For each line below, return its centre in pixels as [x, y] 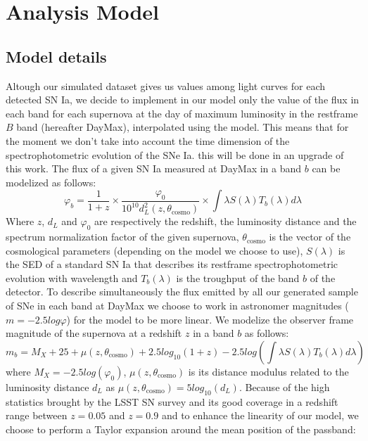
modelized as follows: [51, 182]
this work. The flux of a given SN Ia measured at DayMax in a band [154, 168]
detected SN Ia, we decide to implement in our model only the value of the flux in [183, 100]
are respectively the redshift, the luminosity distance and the [225, 221]
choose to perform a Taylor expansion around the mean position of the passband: [181, 429]
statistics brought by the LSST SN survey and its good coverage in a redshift [172, 401]
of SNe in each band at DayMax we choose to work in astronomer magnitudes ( [177, 306]
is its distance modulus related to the [268, 371]
